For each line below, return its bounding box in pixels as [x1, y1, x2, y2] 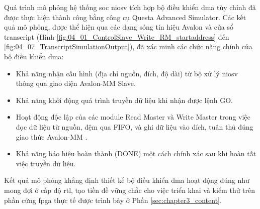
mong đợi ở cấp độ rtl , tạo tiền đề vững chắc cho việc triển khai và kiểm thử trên [4, 184, 255, 195]
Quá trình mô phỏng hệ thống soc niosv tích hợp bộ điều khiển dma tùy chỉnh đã [4, 2, 256, 12]
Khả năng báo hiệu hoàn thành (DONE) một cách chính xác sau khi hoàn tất [16, 148, 256, 159]
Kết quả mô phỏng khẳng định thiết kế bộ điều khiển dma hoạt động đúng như [4, 175, 249, 185]
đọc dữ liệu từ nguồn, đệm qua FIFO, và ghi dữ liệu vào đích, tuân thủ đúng [16, 121, 253, 132]
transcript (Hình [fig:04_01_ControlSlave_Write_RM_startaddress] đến [4, 31, 229, 42]
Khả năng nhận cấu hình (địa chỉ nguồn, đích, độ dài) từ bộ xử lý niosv [16, 68, 238, 78]
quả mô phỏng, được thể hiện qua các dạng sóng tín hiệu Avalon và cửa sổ [4, 22, 233, 32]
